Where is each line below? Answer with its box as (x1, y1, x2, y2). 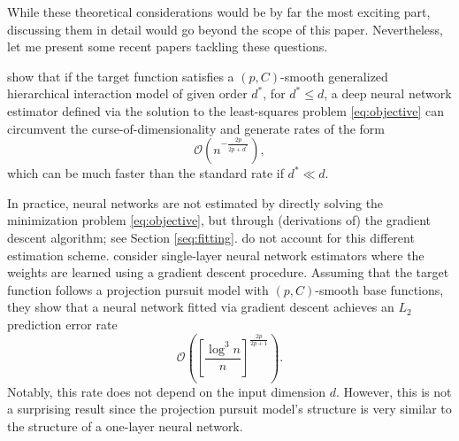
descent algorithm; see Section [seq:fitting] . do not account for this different (7, 228, 415, 246)
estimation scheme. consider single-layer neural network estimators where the (7, 245, 425, 264)
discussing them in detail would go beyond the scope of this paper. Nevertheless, (7, 19, 443, 38)
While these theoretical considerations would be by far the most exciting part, (7, 3, 431, 20)
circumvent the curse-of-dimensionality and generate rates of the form (7, 119, 386, 137)
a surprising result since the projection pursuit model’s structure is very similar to (7, 399, 452, 418)
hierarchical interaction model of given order (7, 84, 248, 103)
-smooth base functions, (315, 280, 444, 298)
